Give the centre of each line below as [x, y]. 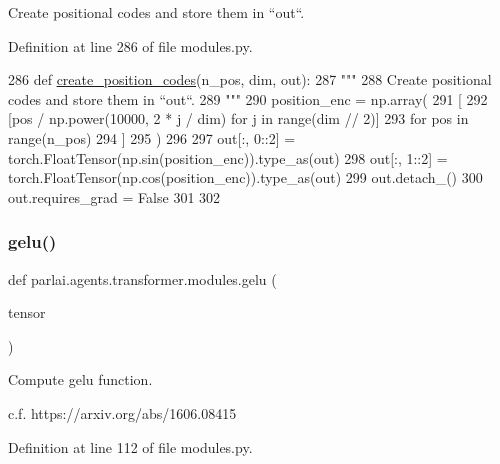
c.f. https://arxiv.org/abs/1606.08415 [122, 412]
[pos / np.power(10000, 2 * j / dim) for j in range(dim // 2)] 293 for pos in [238, 118]
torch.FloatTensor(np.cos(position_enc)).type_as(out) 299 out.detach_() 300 [245, 177]
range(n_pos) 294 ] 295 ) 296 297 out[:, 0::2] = [152, 137]
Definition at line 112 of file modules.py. [130, 446]
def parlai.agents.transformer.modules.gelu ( [142, 278]
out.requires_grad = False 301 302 [114, 196]
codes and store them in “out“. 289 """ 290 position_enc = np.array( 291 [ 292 [248, 98]
